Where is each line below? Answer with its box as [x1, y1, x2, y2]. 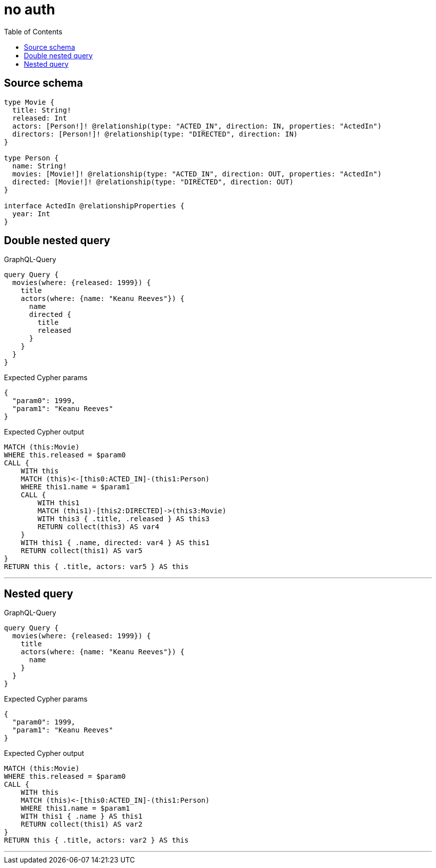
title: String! [12, 106, 71, 114]
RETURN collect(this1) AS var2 [20, 820, 143, 829]
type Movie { [4, 98, 55, 106]
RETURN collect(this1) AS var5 [20, 547, 143, 555]
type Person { [4, 153, 59, 162]
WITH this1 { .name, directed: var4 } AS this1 [20, 539, 210, 547]
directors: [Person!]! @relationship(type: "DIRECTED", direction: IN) [12, 130, 298, 138]
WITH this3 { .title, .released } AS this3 [37, 515, 210, 523]
